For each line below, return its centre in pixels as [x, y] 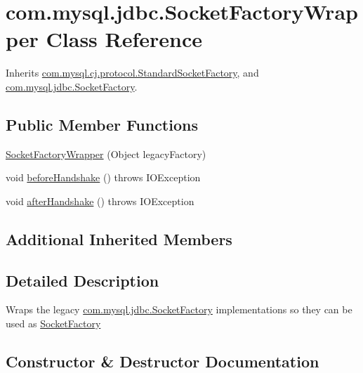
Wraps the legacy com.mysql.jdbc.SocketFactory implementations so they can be [179, 309]
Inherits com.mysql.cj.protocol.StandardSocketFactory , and [132, 73]
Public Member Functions [102, 124]
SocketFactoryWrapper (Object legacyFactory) [106, 153]
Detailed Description [82, 280]
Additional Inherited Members [119, 238]
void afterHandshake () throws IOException [100, 201]
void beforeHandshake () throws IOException [103, 177]
